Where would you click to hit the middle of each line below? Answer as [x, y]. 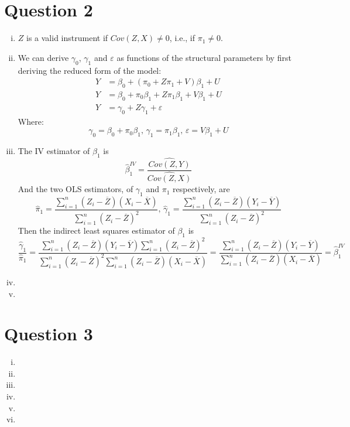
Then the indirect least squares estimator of [96, 230]
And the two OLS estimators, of [76, 189]
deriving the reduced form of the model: [90, 70]
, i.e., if [182, 38]
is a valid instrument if [67, 38]
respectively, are [201, 189]
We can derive [43, 57]
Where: [31, 121]
